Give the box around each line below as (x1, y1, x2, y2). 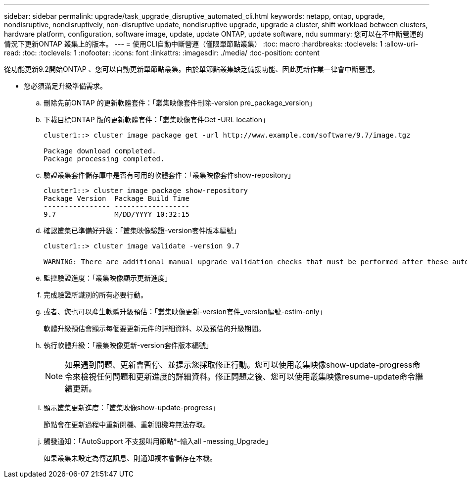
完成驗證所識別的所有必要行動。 (44, 290, 147, 299)
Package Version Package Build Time (44, 194, 190, 202)
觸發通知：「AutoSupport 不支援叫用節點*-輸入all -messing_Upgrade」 (44, 437, 272, 445)
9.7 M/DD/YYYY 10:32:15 (44, 210, 190, 218)
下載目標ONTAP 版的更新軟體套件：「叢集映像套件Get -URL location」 (44, 115, 269, 124)
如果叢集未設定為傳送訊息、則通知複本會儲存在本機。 (44, 454, 217, 462)
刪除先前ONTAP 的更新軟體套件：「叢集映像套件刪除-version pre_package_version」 (44, 98, 316, 107)
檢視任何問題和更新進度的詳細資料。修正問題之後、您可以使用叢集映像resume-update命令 (81, 372, 416, 382)
